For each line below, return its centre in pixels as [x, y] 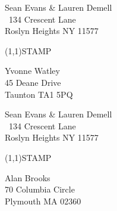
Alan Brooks [28, 177]
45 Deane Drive [33, 82]
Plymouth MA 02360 [43, 201]
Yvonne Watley [32, 71]
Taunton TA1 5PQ [39, 94]
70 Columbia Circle [40, 189]
